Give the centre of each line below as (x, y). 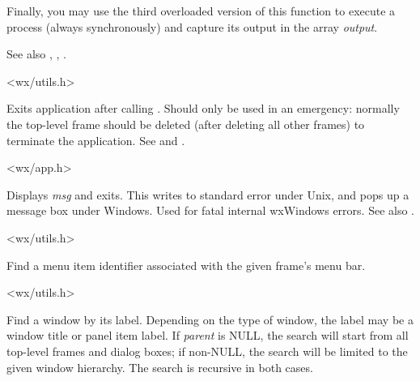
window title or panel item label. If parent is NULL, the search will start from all (208, 335)
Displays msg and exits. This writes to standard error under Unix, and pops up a (208, 194)
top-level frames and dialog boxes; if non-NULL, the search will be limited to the (207, 351)
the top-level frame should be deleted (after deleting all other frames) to (186, 124)
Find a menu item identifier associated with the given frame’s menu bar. (186, 265)
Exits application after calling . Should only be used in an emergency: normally (203, 108)
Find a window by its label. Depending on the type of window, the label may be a (210, 319)
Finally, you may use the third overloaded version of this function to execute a (201, 11)
